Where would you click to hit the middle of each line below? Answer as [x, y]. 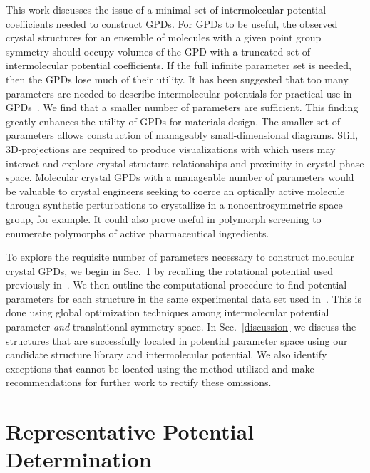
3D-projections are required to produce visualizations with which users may [171, 149]
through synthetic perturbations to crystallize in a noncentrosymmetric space [174, 205]
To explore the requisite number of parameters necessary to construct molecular [180, 257]
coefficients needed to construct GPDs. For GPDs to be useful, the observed [172, 23]
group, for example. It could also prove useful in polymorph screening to [164, 218]
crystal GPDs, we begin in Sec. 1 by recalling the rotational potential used [169, 270]
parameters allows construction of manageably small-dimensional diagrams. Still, [182, 135]
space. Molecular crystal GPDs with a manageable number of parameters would [180, 177]
